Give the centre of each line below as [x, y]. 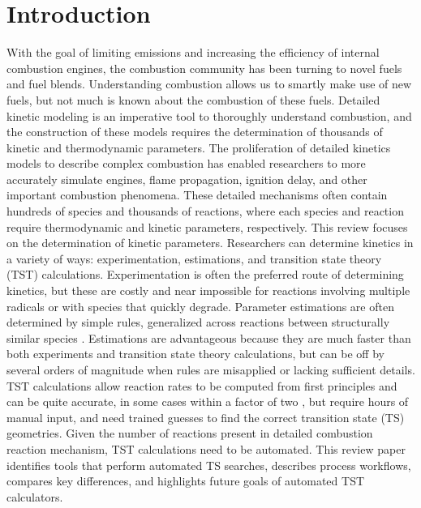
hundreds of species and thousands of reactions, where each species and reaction [205, 211]
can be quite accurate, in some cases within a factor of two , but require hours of [208, 401]
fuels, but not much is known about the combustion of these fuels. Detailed [193, 99]
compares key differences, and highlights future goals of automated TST [186, 481]
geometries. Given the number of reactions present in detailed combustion [190, 433]
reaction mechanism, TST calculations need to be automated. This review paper [206, 448]
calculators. [35, 496]
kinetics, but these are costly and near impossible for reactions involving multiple [208, 290]
